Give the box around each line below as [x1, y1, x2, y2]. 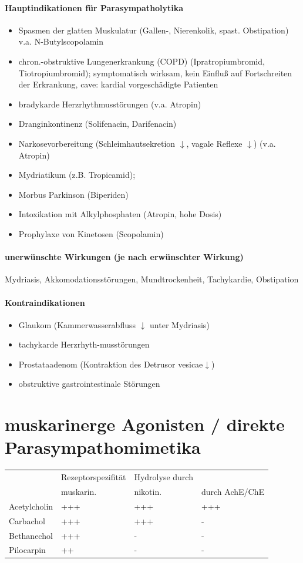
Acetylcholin [9, 500, 53, 512]
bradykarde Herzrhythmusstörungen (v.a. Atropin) [18, 97, 201, 110]
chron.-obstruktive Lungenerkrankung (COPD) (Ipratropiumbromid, [18, 55, 265, 67]
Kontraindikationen [5, 296, 85, 308]
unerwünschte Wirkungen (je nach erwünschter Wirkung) [5, 251, 244, 263]
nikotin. [134, 485, 162, 497]
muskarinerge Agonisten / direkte [5, 412, 285, 436]
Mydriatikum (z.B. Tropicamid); [18, 168, 136, 181]
